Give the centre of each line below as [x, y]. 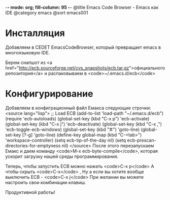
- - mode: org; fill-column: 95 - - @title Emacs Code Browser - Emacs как [82, 7]
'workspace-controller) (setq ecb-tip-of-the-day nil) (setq [66, 140]
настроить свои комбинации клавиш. [46, 182]
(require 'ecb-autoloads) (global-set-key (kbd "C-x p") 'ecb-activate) [77, 118]
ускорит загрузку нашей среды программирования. [62, 156]
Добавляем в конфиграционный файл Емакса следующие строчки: [78, 108]
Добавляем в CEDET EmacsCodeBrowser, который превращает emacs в [83, 47]
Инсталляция [35, 33]
